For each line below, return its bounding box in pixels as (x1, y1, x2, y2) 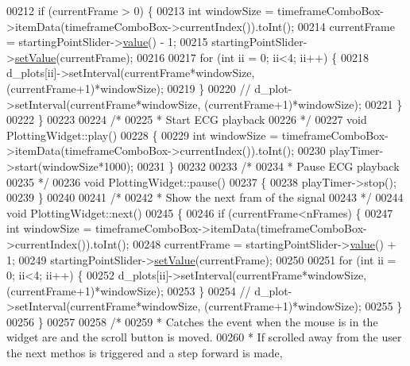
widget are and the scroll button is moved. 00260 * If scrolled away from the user (6, 329, 402, 345)
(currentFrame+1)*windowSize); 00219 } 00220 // (6, 79, 251, 96)
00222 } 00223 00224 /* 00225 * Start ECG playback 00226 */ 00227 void (6, 111, 367, 128)
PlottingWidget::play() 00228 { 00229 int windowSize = (6, 126, 279, 143)
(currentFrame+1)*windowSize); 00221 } (203, 95, 403, 112)
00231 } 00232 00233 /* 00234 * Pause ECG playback (137, 157, 400, 174)
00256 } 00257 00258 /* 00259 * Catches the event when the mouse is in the (6, 313, 378, 329)
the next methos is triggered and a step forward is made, (6, 345, 283, 361)
